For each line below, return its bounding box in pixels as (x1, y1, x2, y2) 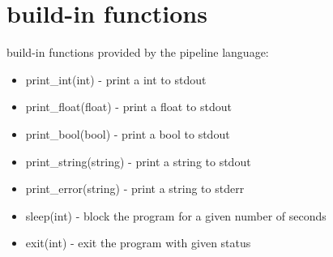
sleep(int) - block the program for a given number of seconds (25, 207, 327, 224)
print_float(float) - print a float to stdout (25, 98, 232, 115)
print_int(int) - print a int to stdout (25, 71, 207, 88)
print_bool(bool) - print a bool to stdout (25, 125, 230, 142)
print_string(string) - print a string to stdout (25, 152, 251, 169)
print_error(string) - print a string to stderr (25, 180, 245, 197)
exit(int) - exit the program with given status (25, 234, 251, 251)
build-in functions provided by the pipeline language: (6, 44, 269, 61)
